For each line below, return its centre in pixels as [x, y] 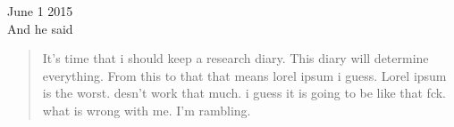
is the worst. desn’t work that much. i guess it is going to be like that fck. [244, 93]
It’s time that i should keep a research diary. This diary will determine [235, 58]
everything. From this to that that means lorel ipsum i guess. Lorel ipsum [244, 75]
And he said [40, 28]
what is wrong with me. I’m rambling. [147, 110]
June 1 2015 [40, 11]
